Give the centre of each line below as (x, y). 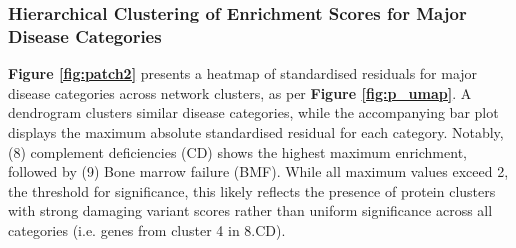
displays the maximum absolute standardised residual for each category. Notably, (256, 131)
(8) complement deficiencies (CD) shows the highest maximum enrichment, (237, 151)
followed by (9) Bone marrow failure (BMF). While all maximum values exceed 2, (258, 171)
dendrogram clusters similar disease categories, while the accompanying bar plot (253, 112)
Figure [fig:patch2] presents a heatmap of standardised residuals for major (243, 73)
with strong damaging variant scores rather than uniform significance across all (250, 210)
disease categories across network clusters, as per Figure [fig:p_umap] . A (240, 92)
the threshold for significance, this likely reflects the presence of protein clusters (252, 190)
